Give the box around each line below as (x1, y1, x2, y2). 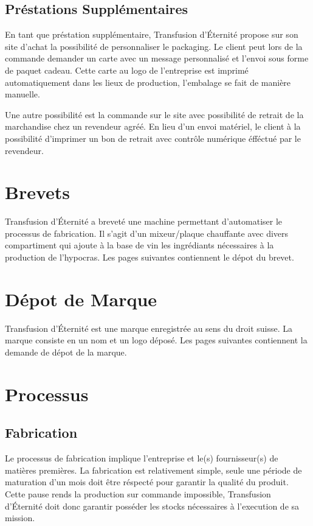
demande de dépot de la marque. (5, 345, 127, 358)
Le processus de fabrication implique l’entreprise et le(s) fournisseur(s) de (5, 452, 278, 465)
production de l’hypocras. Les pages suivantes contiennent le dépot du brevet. (5, 251, 294, 264)
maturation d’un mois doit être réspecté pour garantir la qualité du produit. (5, 475, 289, 488)
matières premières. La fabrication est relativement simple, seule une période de (5, 463, 302, 476)
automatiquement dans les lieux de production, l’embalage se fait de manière (5, 75, 291, 88)
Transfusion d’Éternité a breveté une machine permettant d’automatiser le (5, 215, 283, 228)
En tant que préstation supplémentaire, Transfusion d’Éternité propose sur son (5, 28, 298, 41)
